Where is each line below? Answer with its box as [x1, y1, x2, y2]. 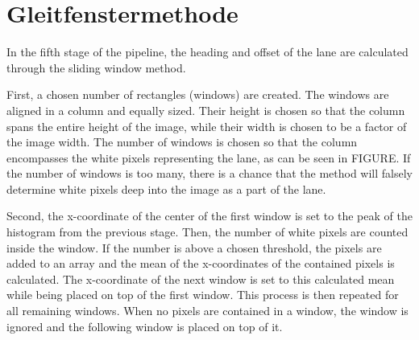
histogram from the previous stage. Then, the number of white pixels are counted [6, 223, 409, 240]
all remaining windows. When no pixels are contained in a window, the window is [6, 302, 409, 319]
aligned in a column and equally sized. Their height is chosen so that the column [6, 101, 405, 118]
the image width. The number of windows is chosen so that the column [6, 133, 358, 150]
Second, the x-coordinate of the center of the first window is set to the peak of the [6, 207, 413, 224]
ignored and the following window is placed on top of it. [6, 317, 283, 334]
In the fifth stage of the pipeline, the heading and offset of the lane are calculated [6, 43, 409, 60]
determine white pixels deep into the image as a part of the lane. [6, 180, 326, 197]
